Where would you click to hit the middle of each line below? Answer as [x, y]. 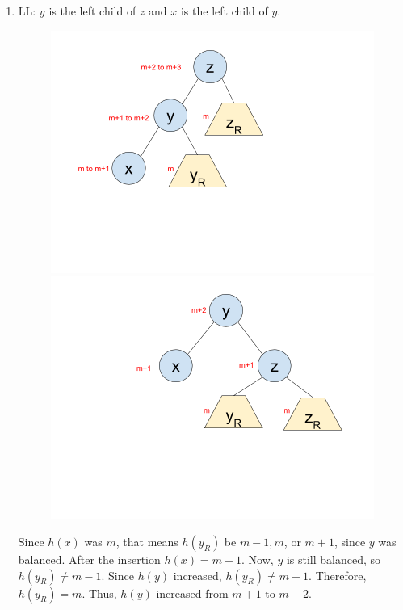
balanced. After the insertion [89, 560]
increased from [192, 593]
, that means [147, 542]
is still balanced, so [334, 560]
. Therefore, [338, 575]
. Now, [258, 560]
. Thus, [99, 593]
